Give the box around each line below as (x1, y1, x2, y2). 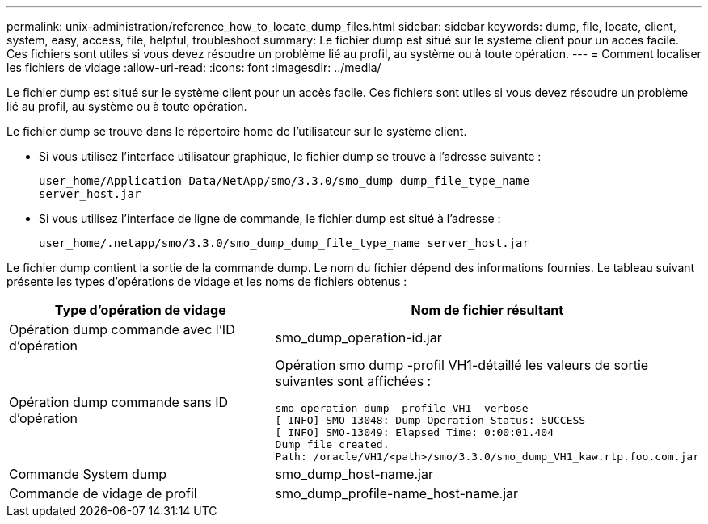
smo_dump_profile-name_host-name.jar (275, 485, 519, 501)
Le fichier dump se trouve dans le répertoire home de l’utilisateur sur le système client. (6, 124, 467, 138)
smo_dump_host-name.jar (275, 466, 433, 482)
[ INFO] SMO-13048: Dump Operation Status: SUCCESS (275, 414, 586, 426)
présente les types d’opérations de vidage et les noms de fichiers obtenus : (6, 275, 407, 288)
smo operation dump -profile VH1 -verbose (275, 402, 529, 414)
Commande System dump (9, 466, 167, 482)
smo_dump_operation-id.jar (275, 329, 442, 346)
